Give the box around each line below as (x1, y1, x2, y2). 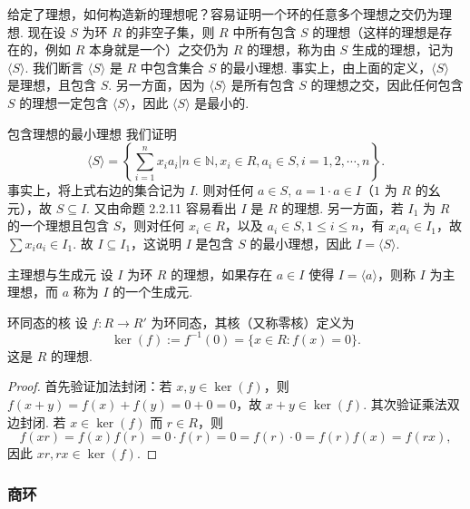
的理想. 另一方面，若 (281, 198, 404, 217)
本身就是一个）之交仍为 (88, 40, 229, 59)
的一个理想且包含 (7, 216, 109, 235)
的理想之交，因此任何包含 (310, 75, 464, 94)
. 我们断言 (24, 57, 84, 76)
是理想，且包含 (7, 75, 96, 94)
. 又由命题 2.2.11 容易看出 (86, 198, 237, 217)
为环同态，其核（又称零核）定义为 (151, 312, 355, 331)
